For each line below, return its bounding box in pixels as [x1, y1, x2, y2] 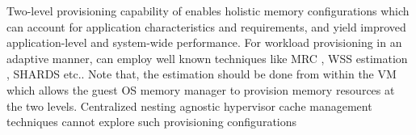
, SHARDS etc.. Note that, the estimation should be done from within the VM [6, 65, 397, 82]
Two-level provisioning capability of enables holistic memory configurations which [6, 2, 410, 19]
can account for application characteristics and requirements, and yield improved [6, 18, 406, 35]
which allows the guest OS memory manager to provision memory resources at [6, 81, 395, 98]
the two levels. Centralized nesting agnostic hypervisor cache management [6, 97, 372, 114]
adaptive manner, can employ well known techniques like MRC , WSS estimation [6, 49, 408, 66]
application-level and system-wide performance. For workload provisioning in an [6, 34, 402, 51]
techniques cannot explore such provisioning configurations [6, 113, 297, 130]
